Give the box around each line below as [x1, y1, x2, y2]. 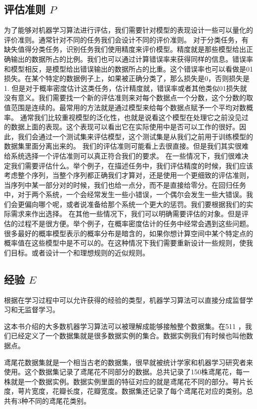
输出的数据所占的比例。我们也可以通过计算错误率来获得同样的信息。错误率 [10, 53, 253, 64]
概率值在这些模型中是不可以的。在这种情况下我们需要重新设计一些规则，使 [4, 238, 246, 248]
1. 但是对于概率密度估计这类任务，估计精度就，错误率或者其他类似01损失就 [4, 82, 247, 93]
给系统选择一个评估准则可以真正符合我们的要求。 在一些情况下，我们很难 [4, 150, 242, 161]
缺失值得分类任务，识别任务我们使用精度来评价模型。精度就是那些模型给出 [4, 44, 246, 54]
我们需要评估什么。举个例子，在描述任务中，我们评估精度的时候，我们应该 [10, 160, 253, 170]
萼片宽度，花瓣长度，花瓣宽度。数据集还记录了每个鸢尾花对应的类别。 [17, 386, 246, 396]
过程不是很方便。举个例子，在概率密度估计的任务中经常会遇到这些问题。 [17, 218, 253, 229]
